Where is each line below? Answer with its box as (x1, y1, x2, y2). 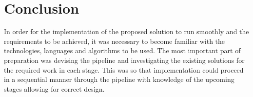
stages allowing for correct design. (4, 83, 105, 94)
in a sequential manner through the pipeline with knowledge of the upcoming (4, 74, 234, 84)
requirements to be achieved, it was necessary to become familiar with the (4, 36, 225, 46)
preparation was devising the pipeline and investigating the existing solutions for (4, 55, 245, 65)
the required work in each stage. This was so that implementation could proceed (4, 64, 244, 75)
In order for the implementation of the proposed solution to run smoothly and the (4, 26, 249, 37)
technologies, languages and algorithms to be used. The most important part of (4, 45, 241, 56)
